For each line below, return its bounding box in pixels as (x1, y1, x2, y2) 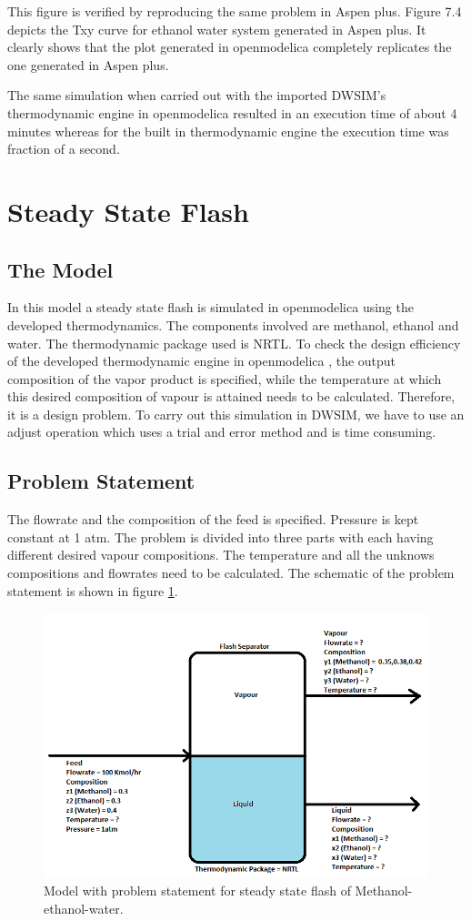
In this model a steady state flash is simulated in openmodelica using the (7, 298, 414, 317)
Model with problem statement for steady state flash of (44, 881, 351, 900)
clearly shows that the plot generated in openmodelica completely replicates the (7, 37, 452, 56)
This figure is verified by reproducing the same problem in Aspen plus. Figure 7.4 (7, 2, 462, 20)
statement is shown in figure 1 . (7, 581, 178, 600)
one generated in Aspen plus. (7, 55, 169, 74)
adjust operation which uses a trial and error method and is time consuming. (7, 422, 436, 441)
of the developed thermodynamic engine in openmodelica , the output (7, 351, 396, 370)
